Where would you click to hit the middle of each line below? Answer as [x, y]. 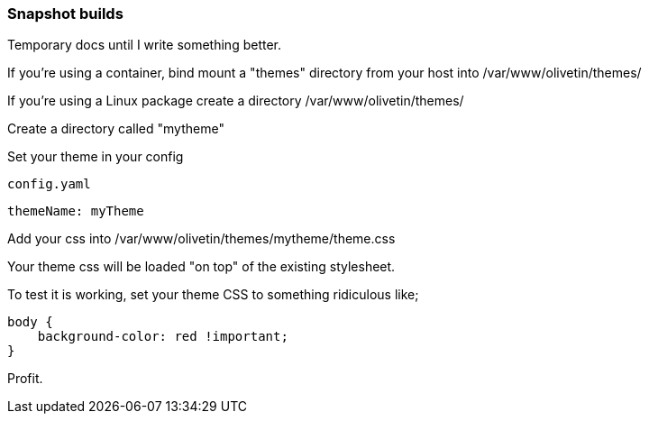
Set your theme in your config [96, 157]
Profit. [25, 379]
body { [30, 322]
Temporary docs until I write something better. [145, 45]
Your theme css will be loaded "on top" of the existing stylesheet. [201, 267]
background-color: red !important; [163, 337]
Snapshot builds [65, 14]
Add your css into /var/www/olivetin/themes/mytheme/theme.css [201, 239]
